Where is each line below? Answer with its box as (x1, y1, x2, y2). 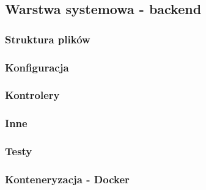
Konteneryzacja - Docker (5, 171, 130, 186)
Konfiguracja (5, 59, 69, 75)
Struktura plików (5, 31, 90, 46)
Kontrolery (5, 87, 60, 103)
